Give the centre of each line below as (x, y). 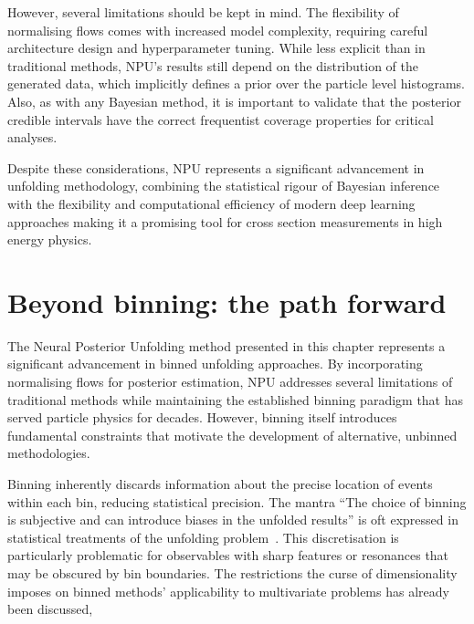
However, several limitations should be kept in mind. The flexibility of (203, 12)
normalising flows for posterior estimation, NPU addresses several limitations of (230, 382)
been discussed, (50, 609)
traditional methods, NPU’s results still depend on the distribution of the (213, 65)
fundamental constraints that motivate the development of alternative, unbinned (232, 435)
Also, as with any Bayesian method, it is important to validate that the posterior (234, 101)
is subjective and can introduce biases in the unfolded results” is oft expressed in (233, 520)
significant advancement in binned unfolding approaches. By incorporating (215, 364)
